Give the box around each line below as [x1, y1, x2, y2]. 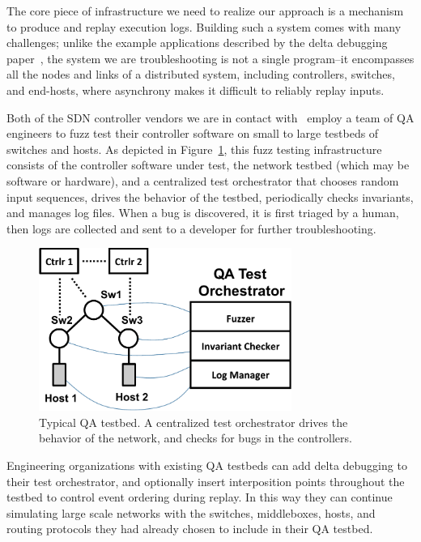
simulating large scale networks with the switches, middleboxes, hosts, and [6, 504, 376, 521]
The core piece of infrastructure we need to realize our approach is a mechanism [6, 2, 404, 19]
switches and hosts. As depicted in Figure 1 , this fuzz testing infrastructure [6, 140, 382, 157]
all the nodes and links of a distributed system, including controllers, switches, [6, 66, 395, 83]
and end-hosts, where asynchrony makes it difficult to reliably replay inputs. [6, 81, 385, 98]
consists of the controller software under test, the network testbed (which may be [6, 156, 410, 173]
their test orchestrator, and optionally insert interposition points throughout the [6, 472, 405, 489]
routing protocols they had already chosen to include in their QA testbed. [6, 520, 373, 537]
